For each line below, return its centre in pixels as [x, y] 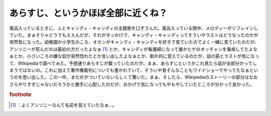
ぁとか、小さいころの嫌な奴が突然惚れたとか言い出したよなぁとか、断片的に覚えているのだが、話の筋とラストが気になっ [134, 56]
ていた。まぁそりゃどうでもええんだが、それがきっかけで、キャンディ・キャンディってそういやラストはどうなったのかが [134, 35]
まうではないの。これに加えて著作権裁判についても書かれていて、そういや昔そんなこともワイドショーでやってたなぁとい [134, 70]
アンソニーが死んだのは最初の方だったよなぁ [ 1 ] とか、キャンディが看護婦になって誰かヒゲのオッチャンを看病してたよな [133, 49]
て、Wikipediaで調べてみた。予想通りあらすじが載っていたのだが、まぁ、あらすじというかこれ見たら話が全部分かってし [133, 63]
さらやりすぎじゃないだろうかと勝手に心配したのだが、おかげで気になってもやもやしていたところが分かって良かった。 [132, 84]
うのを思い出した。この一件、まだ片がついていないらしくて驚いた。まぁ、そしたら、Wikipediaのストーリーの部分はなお [133, 77]
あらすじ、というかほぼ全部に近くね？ [88, 13]
